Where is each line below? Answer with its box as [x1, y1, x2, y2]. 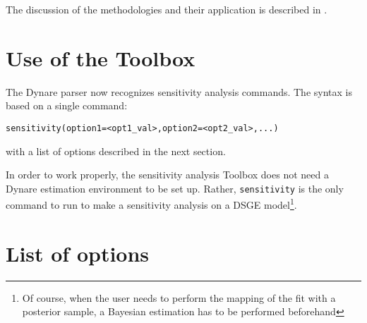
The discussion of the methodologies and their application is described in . [6, 2, 327, 16]
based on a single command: [6, 98, 128, 113]
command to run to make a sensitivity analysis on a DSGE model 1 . [6, 195, 297, 212]
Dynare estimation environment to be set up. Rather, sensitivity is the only [6, 181, 344, 195]
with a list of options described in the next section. [6, 143, 226, 158]
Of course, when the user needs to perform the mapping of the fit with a [22, 290, 336, 305]
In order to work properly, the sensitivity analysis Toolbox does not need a [6, 167, 329, 182]
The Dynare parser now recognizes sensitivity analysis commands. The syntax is [6, 84, 352, 99]
